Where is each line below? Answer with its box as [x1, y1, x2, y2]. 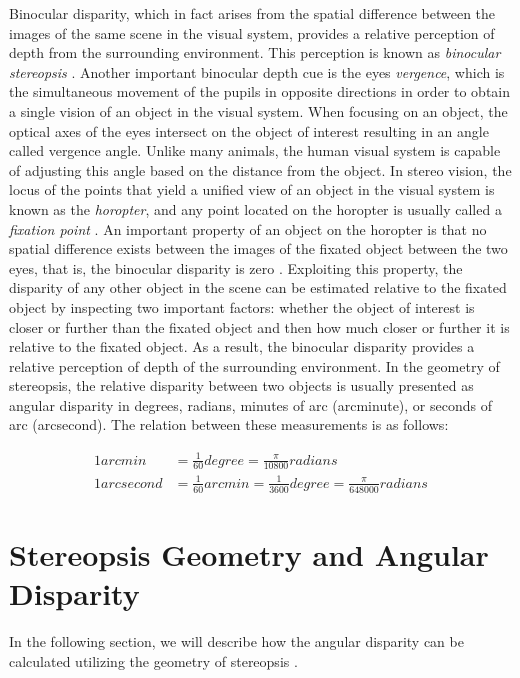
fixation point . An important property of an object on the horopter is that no [9, 218, 487, 239]
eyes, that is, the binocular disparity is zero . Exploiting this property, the [9, 257, 463, 278]
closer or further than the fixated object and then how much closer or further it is [9, 316, 510, 337]
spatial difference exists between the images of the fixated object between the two [9, 238, 508, 259]
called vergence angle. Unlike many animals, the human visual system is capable [9, 140, 501, 161]
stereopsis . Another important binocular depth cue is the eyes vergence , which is [9, 61, 505, 82]
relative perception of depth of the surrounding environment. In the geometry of [9, 355, 500, 376]
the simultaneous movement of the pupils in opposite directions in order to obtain [9, 81, 511, 102]
